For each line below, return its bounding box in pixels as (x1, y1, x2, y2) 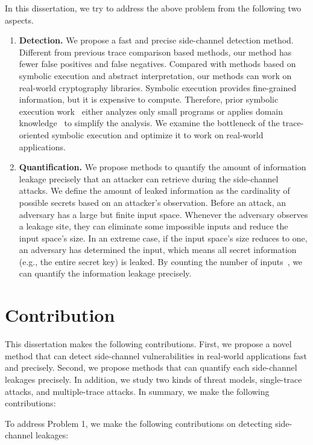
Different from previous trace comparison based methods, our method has (19, 45, 292, 58)
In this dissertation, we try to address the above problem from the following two (5, 2, 302, 14)
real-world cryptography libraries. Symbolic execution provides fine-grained (19, 81, 297, 94)
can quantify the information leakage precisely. (19, 267, 192, 280)
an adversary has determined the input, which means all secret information (19, 243, 297, 256)
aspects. (5, 13, 34, 26)
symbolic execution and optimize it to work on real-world (51, 128, 264, 141)
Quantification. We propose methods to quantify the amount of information (19, 161, 306, 173)
